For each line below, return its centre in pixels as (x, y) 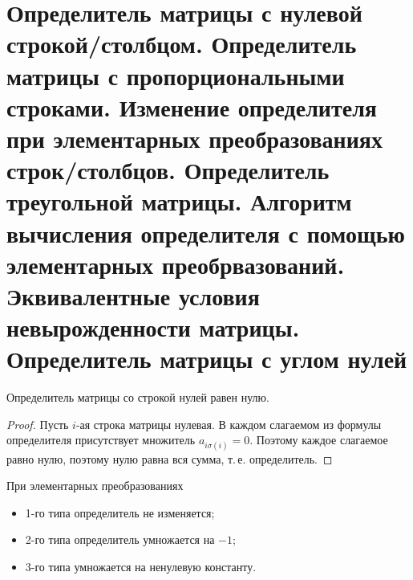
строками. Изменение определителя (192, 106)
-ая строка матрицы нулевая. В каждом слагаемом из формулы (229, 424)
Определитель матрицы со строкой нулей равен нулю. (138, 397)
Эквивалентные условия (133, 295)
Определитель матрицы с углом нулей (207, 359)
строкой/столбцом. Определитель (182, 44)
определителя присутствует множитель (101, 440)
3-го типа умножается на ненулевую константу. (141, 566)
